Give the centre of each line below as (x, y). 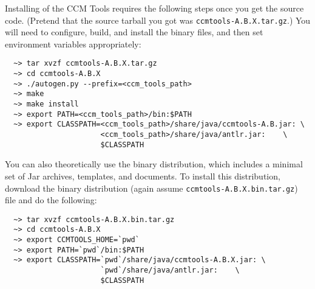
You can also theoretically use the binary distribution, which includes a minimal (154, 164)
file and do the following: (51, 200)
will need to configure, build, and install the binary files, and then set (134, 32)
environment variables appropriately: (73, 44)
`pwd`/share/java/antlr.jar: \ (170, 270)
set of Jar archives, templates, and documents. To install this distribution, (143, 176)
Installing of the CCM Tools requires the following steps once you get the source (154, 8)
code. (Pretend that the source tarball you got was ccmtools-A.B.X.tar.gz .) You (158, 20)
